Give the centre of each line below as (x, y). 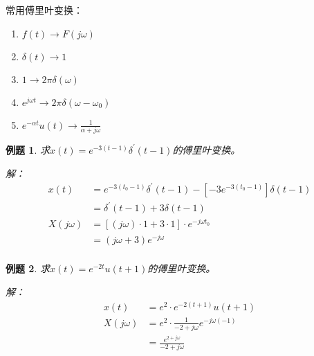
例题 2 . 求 (28, 268)
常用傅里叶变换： (44, 10)
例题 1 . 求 (28, 149)
